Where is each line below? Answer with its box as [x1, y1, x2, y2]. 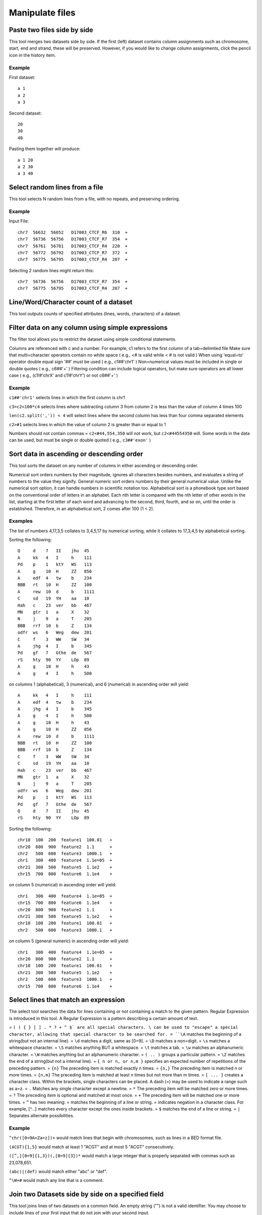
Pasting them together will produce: [9, 146, 81, 152]
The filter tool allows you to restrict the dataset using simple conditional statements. [9, 336, 177, 342]
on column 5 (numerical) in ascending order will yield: [9, 882, 116, 888]
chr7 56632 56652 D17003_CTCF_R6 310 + [17, 229, 128, 235]
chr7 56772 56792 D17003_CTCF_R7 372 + [17, 250, 128, 255]
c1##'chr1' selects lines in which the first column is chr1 [9, 395, 125, 400]
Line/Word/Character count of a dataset [9, 298, 133, 306]
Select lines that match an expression [9, 996, 125, 1004]
